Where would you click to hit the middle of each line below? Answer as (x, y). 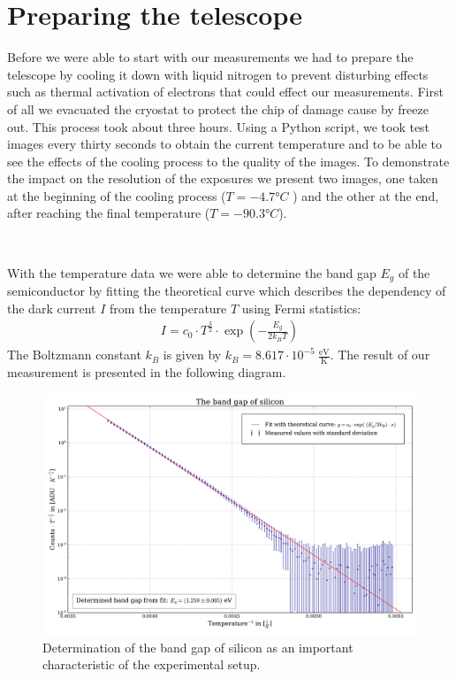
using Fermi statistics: (301, 308)
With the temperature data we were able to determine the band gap (192, 272)
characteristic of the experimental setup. (152, 664)
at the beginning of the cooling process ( (117, 195)
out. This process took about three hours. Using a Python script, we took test (219, 126)
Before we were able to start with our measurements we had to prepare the (210, 57)
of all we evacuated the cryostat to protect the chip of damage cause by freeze (218, 108)
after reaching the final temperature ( (109, 213)
